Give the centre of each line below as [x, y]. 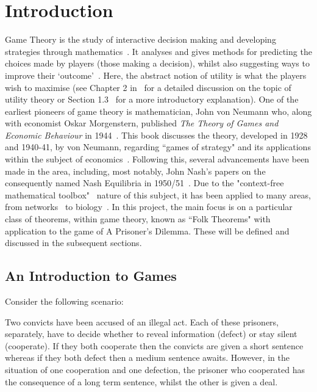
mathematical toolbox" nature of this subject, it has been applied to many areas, [158, 194]
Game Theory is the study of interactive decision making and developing [141, 39]
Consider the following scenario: [64, 301]
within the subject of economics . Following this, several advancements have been [157, 159]
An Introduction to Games [91, 276]
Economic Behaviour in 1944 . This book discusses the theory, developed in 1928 [156, 135]
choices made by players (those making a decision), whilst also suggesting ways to [157, 63]
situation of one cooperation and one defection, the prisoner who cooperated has [155, 369]
